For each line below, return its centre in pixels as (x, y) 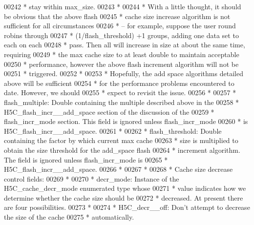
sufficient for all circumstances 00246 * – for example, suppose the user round (120, 26)
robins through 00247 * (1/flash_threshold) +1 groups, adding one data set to (121, 35)
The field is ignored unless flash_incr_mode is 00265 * (86, 159)
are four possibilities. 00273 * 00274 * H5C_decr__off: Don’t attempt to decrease (127, 207)
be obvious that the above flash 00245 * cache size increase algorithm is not (117, 16)
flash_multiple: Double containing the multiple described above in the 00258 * (122, 102)
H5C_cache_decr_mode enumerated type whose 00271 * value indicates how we (125, 188)
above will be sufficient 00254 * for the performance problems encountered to (119, 83)
